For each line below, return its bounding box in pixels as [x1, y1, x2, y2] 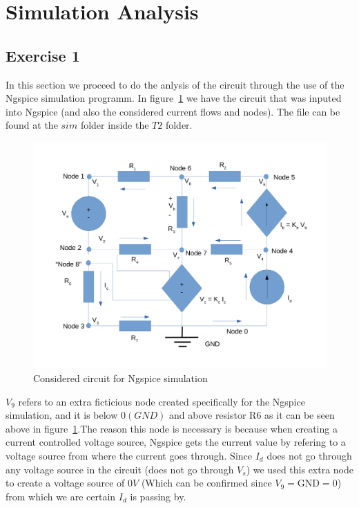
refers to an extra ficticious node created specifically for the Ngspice [18, 394, 305, 408]
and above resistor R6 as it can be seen [168, 408, 335, 422]
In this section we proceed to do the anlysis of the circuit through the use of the [6, 77, 345, 91]
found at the [6, 118, 58, 132]
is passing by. [130, 489, 186, 503]
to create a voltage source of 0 [6, 475, 133, 490]
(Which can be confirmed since [141, 475, 272, 490]
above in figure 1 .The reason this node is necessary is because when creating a [6, 421, 338, 435]
